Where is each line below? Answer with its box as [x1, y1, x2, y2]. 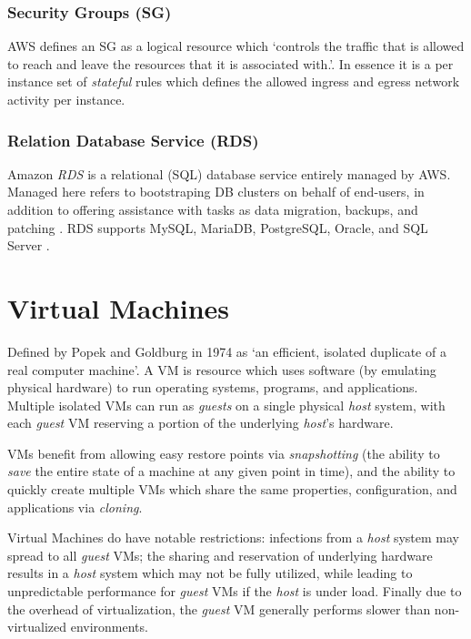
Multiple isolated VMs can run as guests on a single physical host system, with [7, 395, 446, 414]
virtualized [7, 617, 67, 636]
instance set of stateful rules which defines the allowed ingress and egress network [7, 72, 460, 91]
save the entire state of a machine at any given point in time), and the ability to [7, 461, 456, 481]
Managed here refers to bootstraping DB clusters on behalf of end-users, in [7, 182, 425, 201]
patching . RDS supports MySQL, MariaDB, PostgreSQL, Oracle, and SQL [7, 218, 428, 237]
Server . [7, 236, 50, 255]
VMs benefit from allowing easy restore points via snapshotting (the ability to [7, 443, 440, 462]
